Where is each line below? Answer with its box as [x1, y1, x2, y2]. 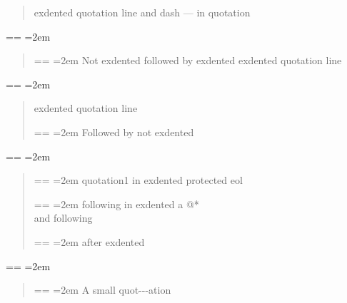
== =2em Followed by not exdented [34, 124, 194, 139]
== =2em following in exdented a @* [34, 196, 199, 211]
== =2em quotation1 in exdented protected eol [34, 173, 243, 188]
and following [34, 210, 93, 225]
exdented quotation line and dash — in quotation [34, 5, 251, 19]
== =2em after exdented [34, 234, 145, 249]
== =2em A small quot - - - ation [34, 282, 171, 297]
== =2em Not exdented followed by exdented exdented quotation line [34, 53, 342, 68]
